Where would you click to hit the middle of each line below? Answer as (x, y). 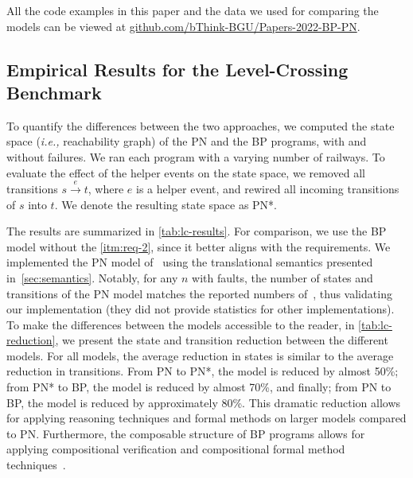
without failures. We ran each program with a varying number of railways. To (196, 156)
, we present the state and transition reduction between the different (222, 340)
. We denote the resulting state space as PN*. (166, 204)
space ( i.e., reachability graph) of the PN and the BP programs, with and (187, 141)
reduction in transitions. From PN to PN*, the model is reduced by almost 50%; (203, 371)
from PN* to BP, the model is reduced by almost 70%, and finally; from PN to (199, 387)
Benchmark (54, 92)
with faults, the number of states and (282, 277)
